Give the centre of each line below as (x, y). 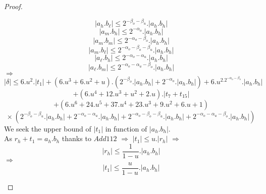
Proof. (13, 6)
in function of (126, 128)
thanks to (76, 138)
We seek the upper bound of (48, 128)
